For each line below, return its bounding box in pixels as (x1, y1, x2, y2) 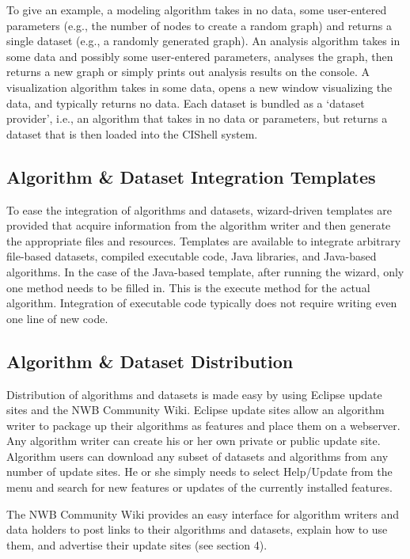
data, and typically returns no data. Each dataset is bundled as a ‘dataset (6, 94, 365, 111)
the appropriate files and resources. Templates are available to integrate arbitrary (6, 232, 401, 249)
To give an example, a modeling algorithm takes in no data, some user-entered (6, 2, 387, 17)
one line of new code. (6, 310, 108, 326)
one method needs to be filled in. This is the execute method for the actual (6, 279, 370, 295)
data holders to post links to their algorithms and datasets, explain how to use (6, 521, 388, 538)
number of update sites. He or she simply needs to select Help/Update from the (6, 463, 393, 480)
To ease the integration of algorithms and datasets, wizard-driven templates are (6, 201, 393, 218)
